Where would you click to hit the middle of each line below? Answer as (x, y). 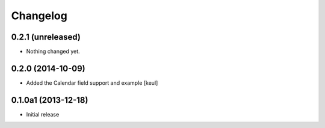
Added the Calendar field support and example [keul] (92, 83)
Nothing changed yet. (53, 52)
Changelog (39, 16)
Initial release (43, 114)
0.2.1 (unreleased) (46, 37)
